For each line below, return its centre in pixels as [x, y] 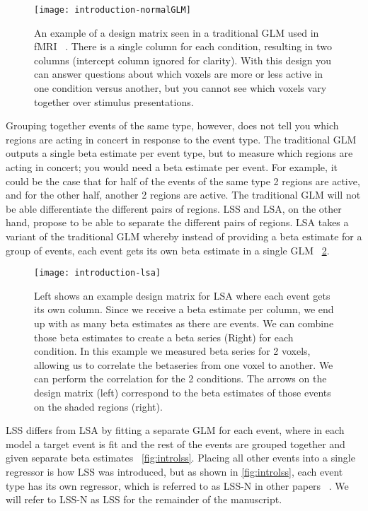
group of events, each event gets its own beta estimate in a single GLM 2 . [168, 250]
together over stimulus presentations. [114, 101]
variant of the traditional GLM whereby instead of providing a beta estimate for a [184, 236]
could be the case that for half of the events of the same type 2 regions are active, [183, 181]
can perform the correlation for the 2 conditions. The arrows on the [180, 378]
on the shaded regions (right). [98, 406]
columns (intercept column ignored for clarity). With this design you [183, 60]
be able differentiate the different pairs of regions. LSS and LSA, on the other [174, 208]
